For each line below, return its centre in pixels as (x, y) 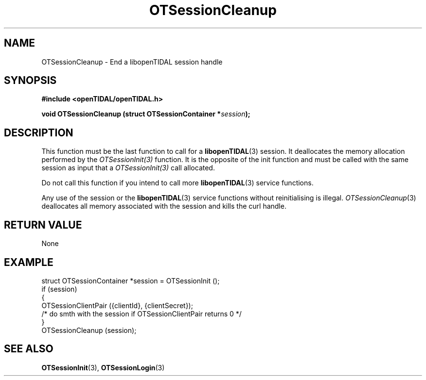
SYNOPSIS (30, 81)
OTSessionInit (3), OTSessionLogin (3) (103, 367)
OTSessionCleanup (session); (89, 330)
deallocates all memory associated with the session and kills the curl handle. (164, 206)
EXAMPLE (29, 262)
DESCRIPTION (39, 132)
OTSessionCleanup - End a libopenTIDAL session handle (132, 62)
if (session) (59, 289)
